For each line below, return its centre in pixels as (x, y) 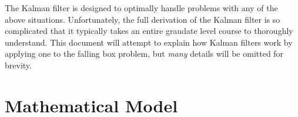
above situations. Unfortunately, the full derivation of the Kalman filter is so (143, 19)
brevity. (18, 65)
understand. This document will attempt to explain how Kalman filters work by (149, 42)
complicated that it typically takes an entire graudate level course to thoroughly (149, 31)
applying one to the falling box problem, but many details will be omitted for (144, 54)
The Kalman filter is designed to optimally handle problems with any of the (141, 8)
